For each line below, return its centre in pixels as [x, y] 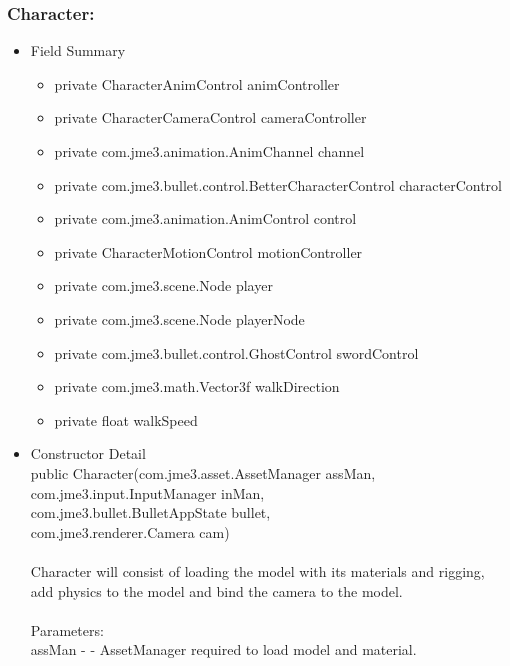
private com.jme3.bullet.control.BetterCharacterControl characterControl [278, 184]
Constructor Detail [88, 453]
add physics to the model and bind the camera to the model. [216, 590]
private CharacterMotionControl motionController [208, 251]
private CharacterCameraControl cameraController [210, 117]
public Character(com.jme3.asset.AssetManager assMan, [203, 472]
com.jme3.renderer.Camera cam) [130, 531]
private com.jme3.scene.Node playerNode [179, 318]
